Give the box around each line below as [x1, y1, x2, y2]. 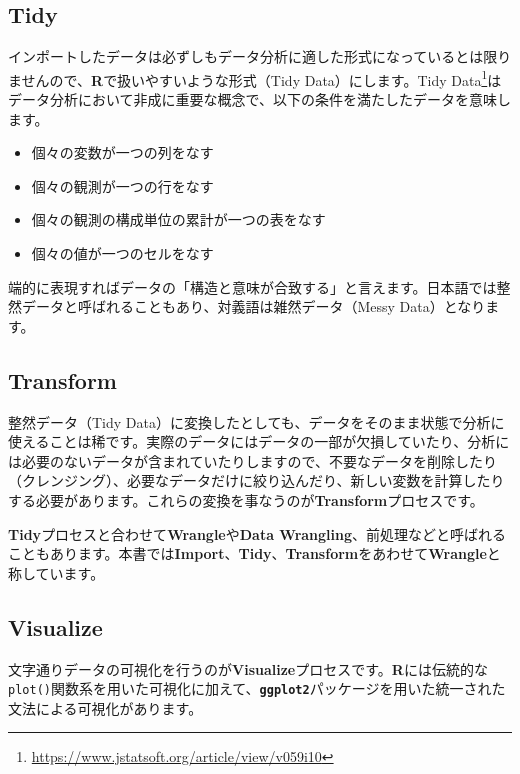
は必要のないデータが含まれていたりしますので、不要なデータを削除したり [8, 450, 498, 471]
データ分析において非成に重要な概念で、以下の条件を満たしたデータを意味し [8, 89, 512, 110]
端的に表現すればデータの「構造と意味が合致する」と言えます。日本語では [8, 276, 497, 297]
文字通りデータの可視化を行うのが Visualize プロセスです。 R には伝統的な [8, 658, 488, 679]
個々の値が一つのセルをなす [31, 243, 214, 264]
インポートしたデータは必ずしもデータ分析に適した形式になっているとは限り [8, 46, 512, 67]
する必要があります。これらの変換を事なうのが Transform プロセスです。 [8, 489, 484, 510]
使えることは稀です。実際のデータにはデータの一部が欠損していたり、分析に [8, 431, 510, 452]
